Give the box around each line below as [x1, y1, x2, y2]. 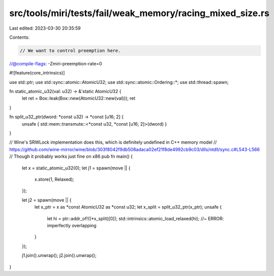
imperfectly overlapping [47, 222, 97, 228]
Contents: [9, 34, 30, 40]
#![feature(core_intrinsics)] [9, 70, 65, 76]
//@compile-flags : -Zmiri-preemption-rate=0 [9, 60, 103, 66]
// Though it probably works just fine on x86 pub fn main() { [9, 153, 133, 159]
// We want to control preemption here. [20, 48, 121, 53]
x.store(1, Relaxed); [34, 176, 74, 182]
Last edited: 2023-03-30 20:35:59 [9, 25, 81, 31]
